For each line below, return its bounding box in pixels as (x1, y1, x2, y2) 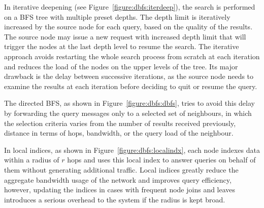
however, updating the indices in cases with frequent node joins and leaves (4, 184, 236, 195)
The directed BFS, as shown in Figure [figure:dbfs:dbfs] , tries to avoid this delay (4, 98, 255, 108)
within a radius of (4, 154, 59, 165)
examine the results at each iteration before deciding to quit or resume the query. (4, 80, 257, 91)
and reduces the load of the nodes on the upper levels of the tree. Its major (4, 61, 238, 71)
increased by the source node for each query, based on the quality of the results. (4, 21, 253, 32)
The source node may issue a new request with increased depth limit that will (4, 31, 246, 41)
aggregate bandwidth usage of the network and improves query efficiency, (4, 174, 232, 185)
